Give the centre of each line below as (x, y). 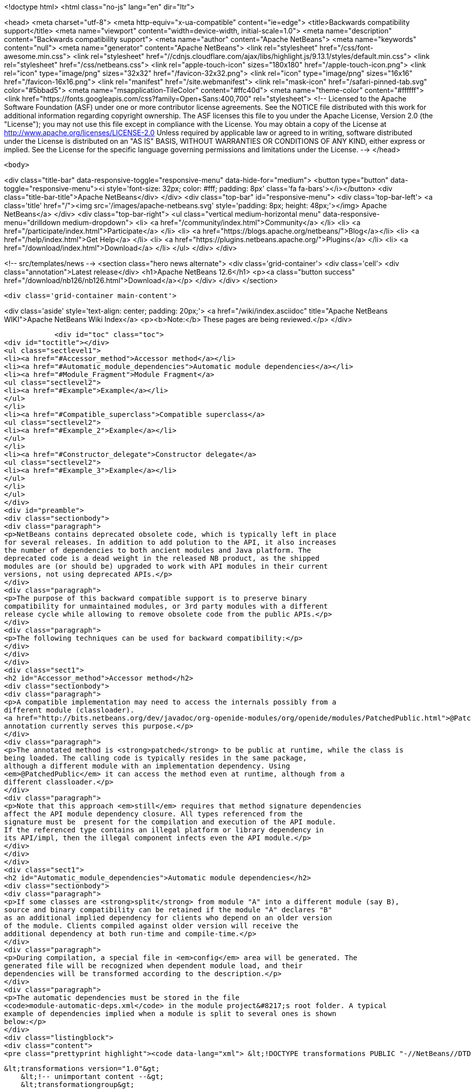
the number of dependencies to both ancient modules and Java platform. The (158, 550)
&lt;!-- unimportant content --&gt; (92, 1077)
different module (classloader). (69, 710)
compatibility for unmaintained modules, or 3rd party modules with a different (166, 606)
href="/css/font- (347, 48)
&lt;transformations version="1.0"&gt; (82, 1069)
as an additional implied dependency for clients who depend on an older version (168, 918)
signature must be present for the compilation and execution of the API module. (170, 822)
